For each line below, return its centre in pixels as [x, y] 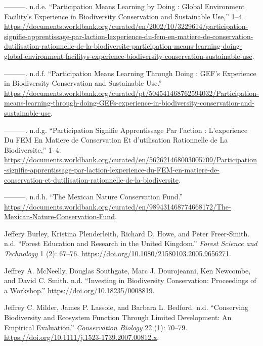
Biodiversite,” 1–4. [33, 149]
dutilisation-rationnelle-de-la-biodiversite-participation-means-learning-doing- [123, 46]
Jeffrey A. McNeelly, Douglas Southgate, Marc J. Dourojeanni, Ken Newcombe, [127, 270]
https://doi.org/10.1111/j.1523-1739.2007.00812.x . [82, 337]
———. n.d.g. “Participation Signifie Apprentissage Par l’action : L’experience [126, 130]
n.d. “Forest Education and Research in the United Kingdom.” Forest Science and [131, 243]
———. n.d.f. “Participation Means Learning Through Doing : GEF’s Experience [130, 73]
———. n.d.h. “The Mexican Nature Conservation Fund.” [94, 197]
